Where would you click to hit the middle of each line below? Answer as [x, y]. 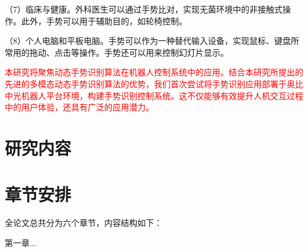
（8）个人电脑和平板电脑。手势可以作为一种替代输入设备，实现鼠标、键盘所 [152, 41]
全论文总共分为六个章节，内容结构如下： [84, 223]
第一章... [21, 242]
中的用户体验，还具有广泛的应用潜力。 [79, 107]
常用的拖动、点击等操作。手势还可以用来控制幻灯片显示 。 [117, 52]
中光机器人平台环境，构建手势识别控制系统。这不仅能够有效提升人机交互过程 [154, 95]
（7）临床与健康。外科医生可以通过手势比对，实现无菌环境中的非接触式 [144, 9]
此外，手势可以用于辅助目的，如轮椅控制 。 [104, 20]
